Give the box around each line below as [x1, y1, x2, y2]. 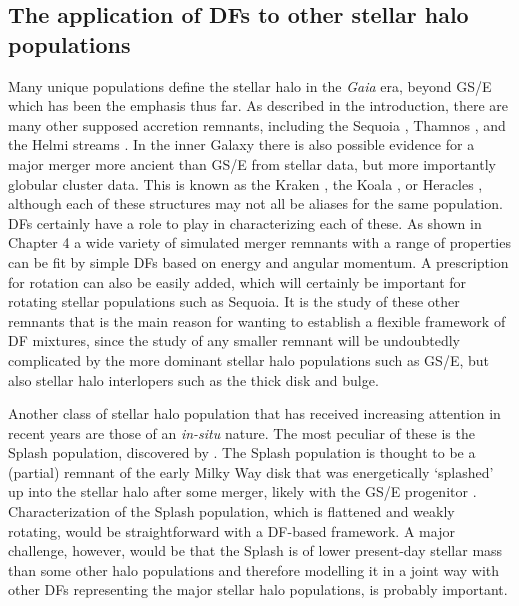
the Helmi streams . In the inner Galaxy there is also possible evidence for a [8, 134, 475, 155]
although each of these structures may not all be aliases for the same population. [8, 193, 503, 214]
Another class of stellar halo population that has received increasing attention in [8, 403, 501, 424]
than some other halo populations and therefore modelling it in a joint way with [8, 559, 500, 580]
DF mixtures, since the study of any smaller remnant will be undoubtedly [8, 330, 460, 351]
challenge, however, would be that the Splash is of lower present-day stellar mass [8, 540, 503, 561]
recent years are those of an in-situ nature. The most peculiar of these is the [8, 422, 475, 443]
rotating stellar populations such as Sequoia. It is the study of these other [8, 291, 460, 312]
